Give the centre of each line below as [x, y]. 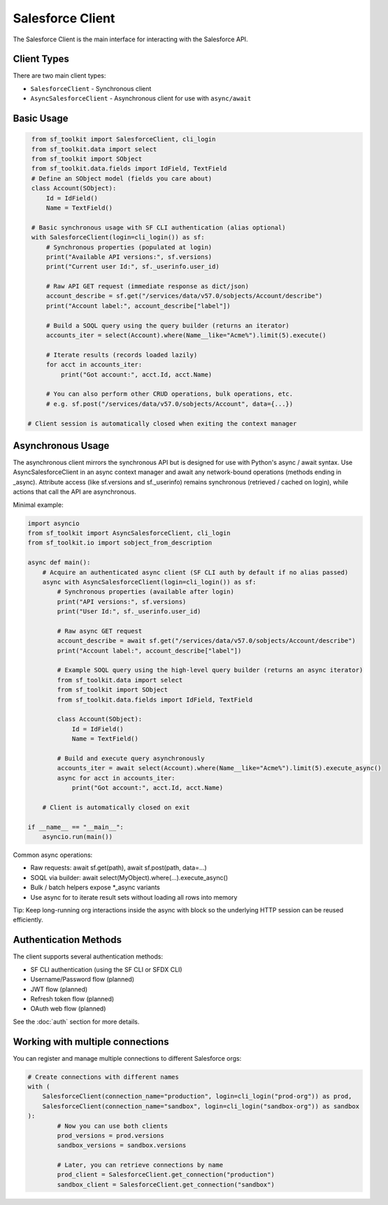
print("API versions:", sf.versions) [122, 601]
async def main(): [59, 563]
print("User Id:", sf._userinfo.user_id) [129, 612]
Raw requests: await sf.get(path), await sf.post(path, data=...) [119, 868]
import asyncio [53, 523]
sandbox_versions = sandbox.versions [122, 1145]
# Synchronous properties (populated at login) [129, 247]
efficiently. [28, 920]
